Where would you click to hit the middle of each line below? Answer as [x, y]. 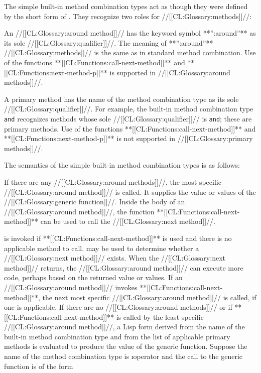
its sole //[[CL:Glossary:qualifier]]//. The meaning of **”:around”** [109, 42]
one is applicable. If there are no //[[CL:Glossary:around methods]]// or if [118, 307]
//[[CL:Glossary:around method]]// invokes [71, 287]
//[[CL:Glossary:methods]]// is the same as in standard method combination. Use [130, 52]
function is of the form [39, 366]
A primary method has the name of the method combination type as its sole [121, 99]
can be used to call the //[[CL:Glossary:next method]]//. [128, 221]
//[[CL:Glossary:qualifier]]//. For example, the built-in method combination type [129, 109]
